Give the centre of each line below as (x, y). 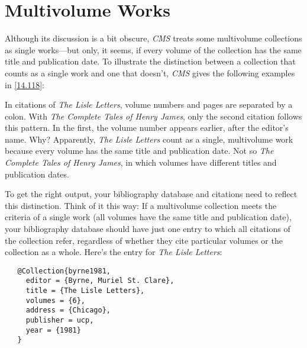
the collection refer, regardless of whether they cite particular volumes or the (144, 240)
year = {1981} (53, 330)
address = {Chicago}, (68, 310)
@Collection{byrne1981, (64, 271)
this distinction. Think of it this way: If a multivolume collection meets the (141, 205)
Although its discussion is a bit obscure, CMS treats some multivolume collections (153, 38)
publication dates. (37, 174)
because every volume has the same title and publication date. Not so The (139, 151)
